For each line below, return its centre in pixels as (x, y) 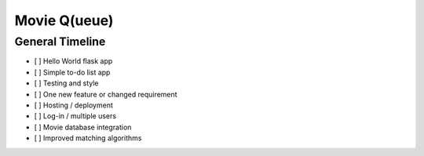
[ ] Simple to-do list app (72, 72)
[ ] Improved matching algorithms (88, 138)
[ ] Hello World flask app (73, 61)
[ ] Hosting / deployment (73, 105)
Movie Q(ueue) (64, 20)
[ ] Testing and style (66, 83)
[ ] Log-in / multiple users (75, 116)
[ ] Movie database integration (83, 127)
